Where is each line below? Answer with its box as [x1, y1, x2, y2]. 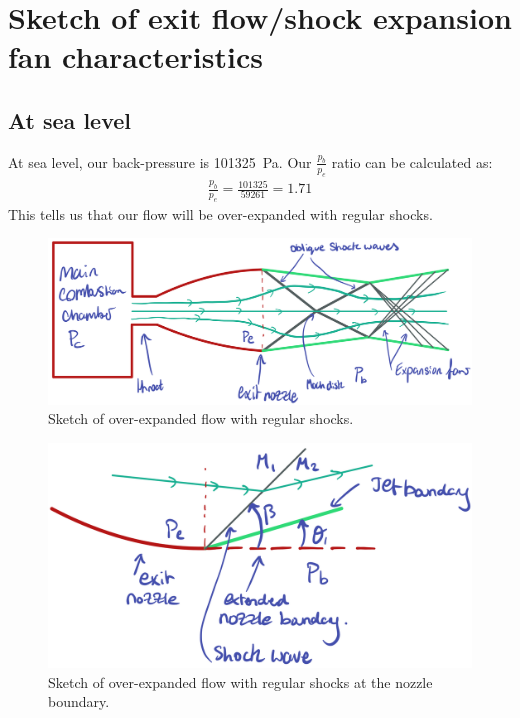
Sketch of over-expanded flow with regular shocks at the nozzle [48, 671, 433, 692]
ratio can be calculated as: [331, 151, 493, 172]
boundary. [48, 691, 110, 712]
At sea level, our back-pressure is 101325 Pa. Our [8, 151, 312, 172]
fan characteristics [8, 36, 263, 77]
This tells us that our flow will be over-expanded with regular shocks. [8, 203, 433, 224]
